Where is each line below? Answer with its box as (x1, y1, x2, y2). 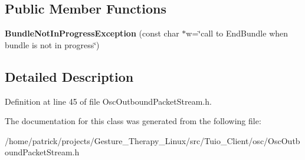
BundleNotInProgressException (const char (5, 27, 179, 39)
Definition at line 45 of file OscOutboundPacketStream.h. (5, 95, 212, 107)
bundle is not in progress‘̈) (5, 38, 100, 51)
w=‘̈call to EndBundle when (186, 27, 288, 39)
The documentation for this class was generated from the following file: (5, 115, 261, 127)
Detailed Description (5, 67, 134, 85)
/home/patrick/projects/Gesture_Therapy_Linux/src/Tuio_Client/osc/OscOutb (5, 134, 300, 146)
